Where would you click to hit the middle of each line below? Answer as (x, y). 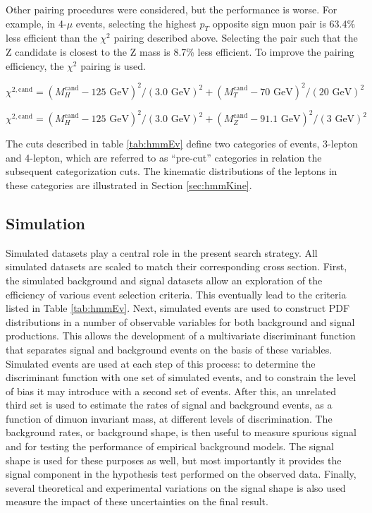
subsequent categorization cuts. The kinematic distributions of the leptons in (172, 171)
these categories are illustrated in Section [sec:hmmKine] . (129, 185)
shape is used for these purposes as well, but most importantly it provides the (174, 460)
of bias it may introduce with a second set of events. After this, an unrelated (171, 391)
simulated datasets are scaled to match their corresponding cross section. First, (176, 266)
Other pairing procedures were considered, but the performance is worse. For (172, 9)
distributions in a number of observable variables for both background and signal (180, 321)
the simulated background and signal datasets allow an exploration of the (164, 280)
